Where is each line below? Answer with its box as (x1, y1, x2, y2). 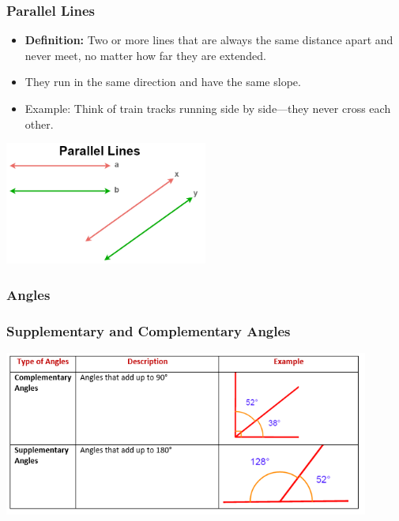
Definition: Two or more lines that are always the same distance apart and (24, 32, 393, 48)
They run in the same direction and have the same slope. (24, 73, 301, 90)
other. (24, 115, 54, 132)
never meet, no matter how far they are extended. (24, 47, 266, 63)
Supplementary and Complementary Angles (6, 320, 291, 340)
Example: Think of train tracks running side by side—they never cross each (24, 100, 391, 116)
